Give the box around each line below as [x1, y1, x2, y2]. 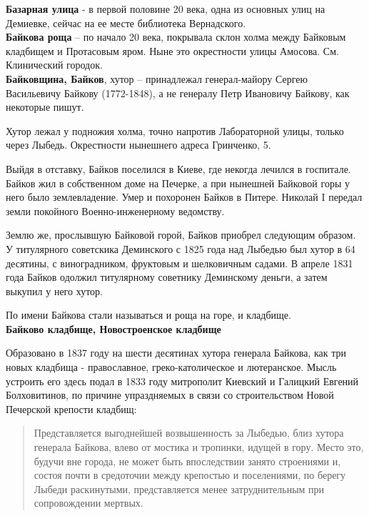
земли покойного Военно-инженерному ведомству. [6, 203, 225, 218]
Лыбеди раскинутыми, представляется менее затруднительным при [34, 481, 325, 496]
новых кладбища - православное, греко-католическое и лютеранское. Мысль [6, 359, 337, 374]
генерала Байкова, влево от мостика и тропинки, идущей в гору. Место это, [34, 440, 364, 455]
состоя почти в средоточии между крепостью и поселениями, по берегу [34, 467, 346, 482]
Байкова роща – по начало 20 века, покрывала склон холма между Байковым [6, 29, 346, 44]
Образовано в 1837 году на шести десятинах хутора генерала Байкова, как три [6, 345, 346, 360]
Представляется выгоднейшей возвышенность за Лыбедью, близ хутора [34, 425, 344, 440]
